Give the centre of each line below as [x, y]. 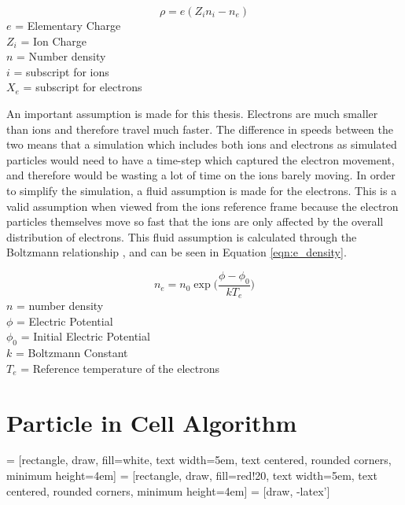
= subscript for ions [61, 71]
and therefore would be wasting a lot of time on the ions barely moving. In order [201, 175]
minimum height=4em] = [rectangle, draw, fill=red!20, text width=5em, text [192, 476]
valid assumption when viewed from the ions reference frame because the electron [202, 206]
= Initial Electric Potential [85, 336]
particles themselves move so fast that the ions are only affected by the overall [195, 221]
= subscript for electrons [83, 87]
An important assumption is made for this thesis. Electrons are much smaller [192, 113]
